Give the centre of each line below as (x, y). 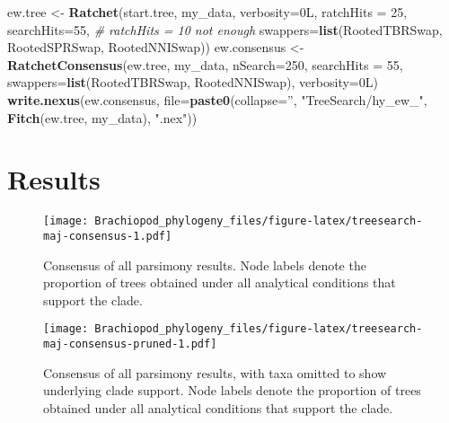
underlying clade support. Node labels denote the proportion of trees (232, 390)
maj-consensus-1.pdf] (108, 236)
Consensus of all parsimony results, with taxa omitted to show (215, 372)
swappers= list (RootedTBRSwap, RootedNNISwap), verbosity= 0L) (193, 82)
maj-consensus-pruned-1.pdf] (130, 344)
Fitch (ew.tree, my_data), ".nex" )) (102, 117)
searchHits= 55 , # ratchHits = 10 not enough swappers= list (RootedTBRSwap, (225, 29)
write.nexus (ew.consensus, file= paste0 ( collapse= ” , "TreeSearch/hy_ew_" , (217, 99)
